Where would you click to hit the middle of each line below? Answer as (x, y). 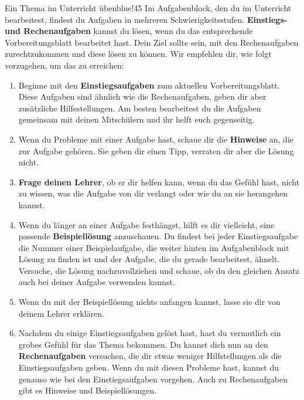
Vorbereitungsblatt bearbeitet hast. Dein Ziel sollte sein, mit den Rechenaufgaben (152, 42)
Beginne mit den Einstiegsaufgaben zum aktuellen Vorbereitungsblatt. (149, 85)
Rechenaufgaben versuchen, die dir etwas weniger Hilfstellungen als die (150, 356)
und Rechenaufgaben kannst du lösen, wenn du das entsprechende (129, 31)
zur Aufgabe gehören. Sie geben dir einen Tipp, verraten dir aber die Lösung (156, 150)
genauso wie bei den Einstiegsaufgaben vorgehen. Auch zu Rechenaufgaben (153, 379)
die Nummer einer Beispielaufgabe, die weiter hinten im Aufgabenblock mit (154, 247)
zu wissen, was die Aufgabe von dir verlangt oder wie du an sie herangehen (153, 193)
